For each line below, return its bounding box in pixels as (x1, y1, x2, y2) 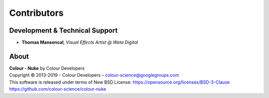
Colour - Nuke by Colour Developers (9, 65, 85, 71)
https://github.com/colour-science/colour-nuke (9, 86, 107, 92)
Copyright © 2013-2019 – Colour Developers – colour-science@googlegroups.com (9, 72, 179, 78)
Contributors (9, 7, 64, 18)
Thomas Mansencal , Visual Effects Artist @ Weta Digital (21, 40, 138, 46)
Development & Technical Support (9, 26, 118, 35)
